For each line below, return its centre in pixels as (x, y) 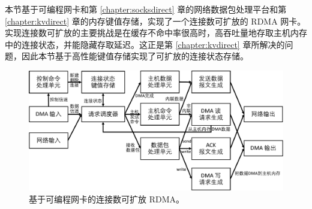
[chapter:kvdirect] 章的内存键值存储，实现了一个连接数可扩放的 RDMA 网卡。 (155, 21)
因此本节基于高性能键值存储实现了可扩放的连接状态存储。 (135, 56)
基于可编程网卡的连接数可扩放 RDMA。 (106, 199)
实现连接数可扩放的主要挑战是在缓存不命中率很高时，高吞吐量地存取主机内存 (156, 33)
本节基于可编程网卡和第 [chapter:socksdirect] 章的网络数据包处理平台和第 (146, 9)
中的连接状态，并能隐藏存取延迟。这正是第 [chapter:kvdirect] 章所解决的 (145, 44)
